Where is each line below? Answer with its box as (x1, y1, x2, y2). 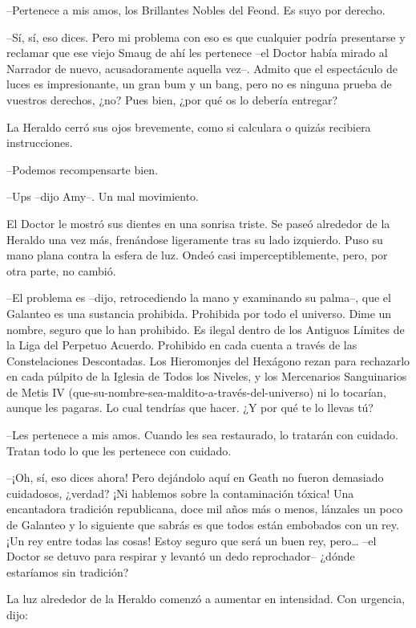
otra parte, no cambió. (6, 262, 116, 279)
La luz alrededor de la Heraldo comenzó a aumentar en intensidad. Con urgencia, (6, 590, 406, 607)
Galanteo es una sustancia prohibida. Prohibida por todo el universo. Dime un (6, 304, 392, 321)
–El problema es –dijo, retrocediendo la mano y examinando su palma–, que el (6, 289, 391, 306)
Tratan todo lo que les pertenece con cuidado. (6, 442, 232, 459)
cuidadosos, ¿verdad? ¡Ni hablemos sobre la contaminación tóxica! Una (6, 484, 354, 501)
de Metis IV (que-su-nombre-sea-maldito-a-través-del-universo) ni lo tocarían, (6, 383, 386, 400)
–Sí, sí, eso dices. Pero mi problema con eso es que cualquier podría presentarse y (6, 28, 406, 45)
